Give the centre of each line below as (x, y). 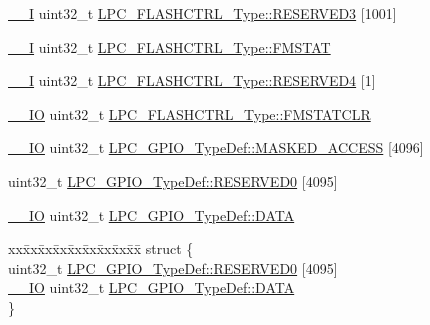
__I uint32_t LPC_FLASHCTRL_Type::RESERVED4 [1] (192, 80)
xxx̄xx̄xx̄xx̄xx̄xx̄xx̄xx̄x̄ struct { (101, 248)
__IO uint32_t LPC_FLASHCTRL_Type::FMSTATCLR (189, 113)
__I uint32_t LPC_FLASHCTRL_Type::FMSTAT (169, 46)
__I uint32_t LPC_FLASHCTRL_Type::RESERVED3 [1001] (202, 13)
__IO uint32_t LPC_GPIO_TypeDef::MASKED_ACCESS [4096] (216, 147)
